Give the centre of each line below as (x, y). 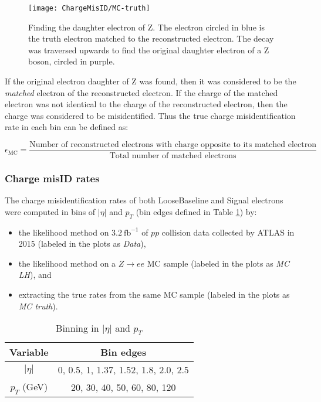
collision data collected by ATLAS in (228, 232)
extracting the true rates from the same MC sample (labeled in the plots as (154, 294)
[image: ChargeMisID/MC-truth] (89, 8)
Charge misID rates (52, 178)
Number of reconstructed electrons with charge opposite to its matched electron (173, 145)
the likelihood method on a (67, 263)
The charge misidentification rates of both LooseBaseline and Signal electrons (144, 200)
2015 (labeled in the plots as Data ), (82, 243)
